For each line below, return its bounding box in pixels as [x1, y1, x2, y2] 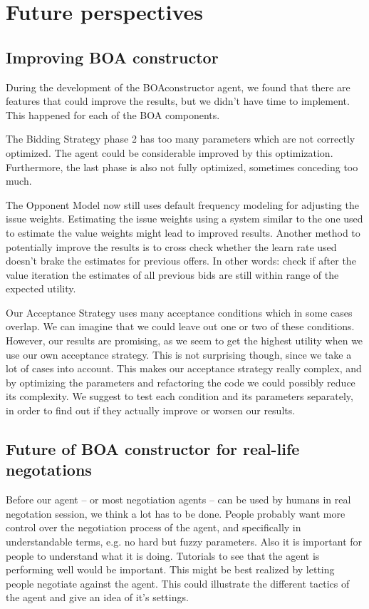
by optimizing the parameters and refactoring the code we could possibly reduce [6, 374, 355, 389]
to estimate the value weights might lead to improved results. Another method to [6, 225, 360, 240]
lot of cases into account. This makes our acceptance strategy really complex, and [6, 361, 362, 376]
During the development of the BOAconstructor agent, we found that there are [6, 79, 350, 94]
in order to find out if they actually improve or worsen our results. [6, 403, 296, 418]
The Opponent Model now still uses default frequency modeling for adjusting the [6, 197, 359, 212]
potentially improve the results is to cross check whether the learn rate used [6, 239, 337, 254]
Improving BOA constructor [6, 46, 219, 68]
